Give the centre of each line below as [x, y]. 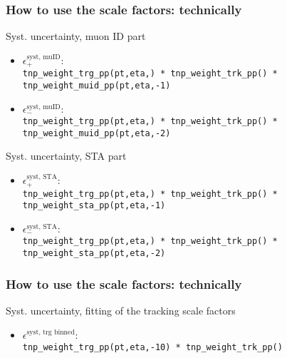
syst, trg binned [51, 333]
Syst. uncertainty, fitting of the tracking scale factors [121, 310]
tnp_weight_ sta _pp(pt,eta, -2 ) [94, 254]
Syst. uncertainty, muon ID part [76, 36]
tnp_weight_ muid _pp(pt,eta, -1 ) [96, 85]
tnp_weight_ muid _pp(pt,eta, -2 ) [96, 133]
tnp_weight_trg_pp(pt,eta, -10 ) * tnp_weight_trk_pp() [152, 348]
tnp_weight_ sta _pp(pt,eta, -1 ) [94, 206]
